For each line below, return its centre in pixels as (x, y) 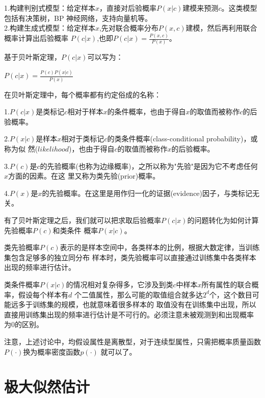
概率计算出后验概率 (36, 38)
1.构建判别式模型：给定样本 (50, 8)
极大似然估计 (47, 387)
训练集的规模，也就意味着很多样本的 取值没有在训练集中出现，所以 (144, 304)
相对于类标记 (83, 139)
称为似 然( (21, 148)
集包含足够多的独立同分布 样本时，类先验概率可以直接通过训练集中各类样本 (130, 257)
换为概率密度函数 (52, 351)
